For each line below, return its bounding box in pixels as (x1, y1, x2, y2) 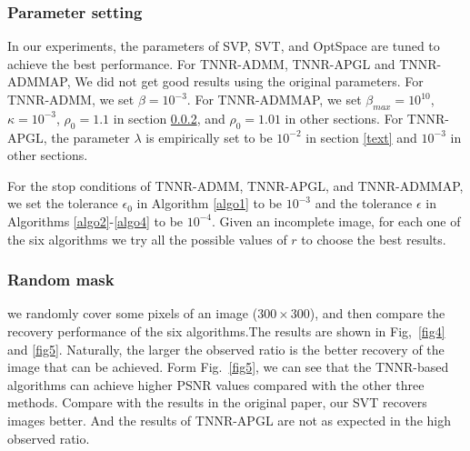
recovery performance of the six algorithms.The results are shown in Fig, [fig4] (7, 321, 445, 340)
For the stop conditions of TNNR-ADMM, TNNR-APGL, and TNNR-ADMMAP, (7, 175, 464, 195)
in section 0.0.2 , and (113, 108, 225, 127)
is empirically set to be (145, 127, 273, 146)
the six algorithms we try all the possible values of (7, 229, 287, 248)
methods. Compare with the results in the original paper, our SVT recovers (7, 393, 427, 412)
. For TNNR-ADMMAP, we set (186, 90, 362, 108)
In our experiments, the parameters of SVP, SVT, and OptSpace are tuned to (7, 36, 440, 55)
